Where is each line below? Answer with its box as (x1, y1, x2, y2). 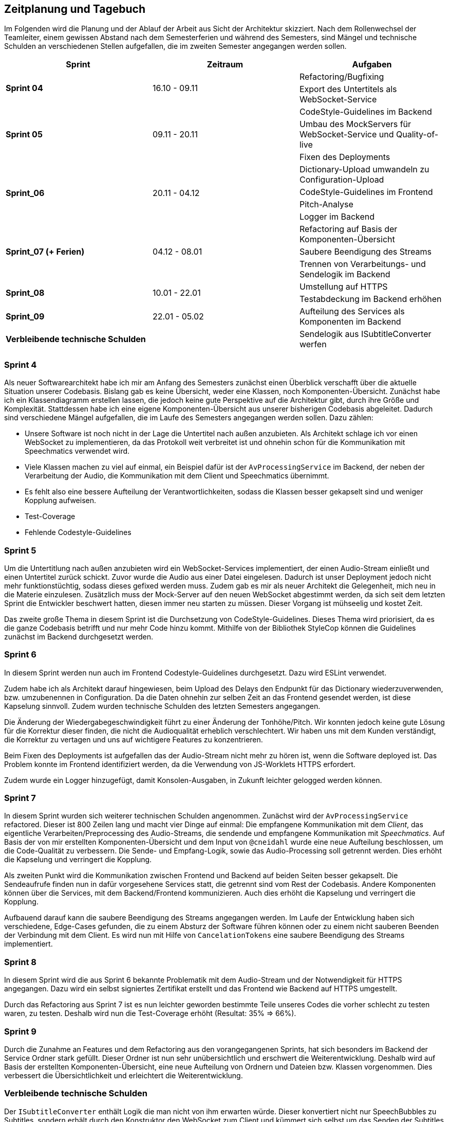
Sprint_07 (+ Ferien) (6, 246, 85, 257)
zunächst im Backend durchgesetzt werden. (4, 632, 153, 641)
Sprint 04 (6, 83, 43, 94)
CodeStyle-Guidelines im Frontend (299, 187, 433, 198)
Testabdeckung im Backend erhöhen (299, 294, 442, 305)
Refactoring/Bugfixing (299, 72, 384, 82)
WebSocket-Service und (299, 129, 394, 140)
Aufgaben (352, 59, 392, 70)
